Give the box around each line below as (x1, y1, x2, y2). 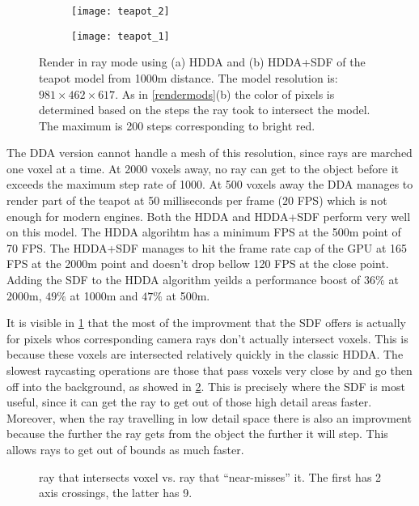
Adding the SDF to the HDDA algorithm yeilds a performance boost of (6, 271, 361, 288)
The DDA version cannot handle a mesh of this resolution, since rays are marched (6, 144, 413, 161)
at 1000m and (70, 287, 138, 304)
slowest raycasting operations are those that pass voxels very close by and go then (6, 362, 413, 378)
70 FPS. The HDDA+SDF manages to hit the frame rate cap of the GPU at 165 (6, 239, 408, 256)
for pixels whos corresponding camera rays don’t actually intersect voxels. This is (6, 330, 408, 347)
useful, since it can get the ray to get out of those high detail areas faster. (6, 393, 372, 410)
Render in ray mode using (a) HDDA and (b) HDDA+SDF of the (39, 53, 366, 70)
